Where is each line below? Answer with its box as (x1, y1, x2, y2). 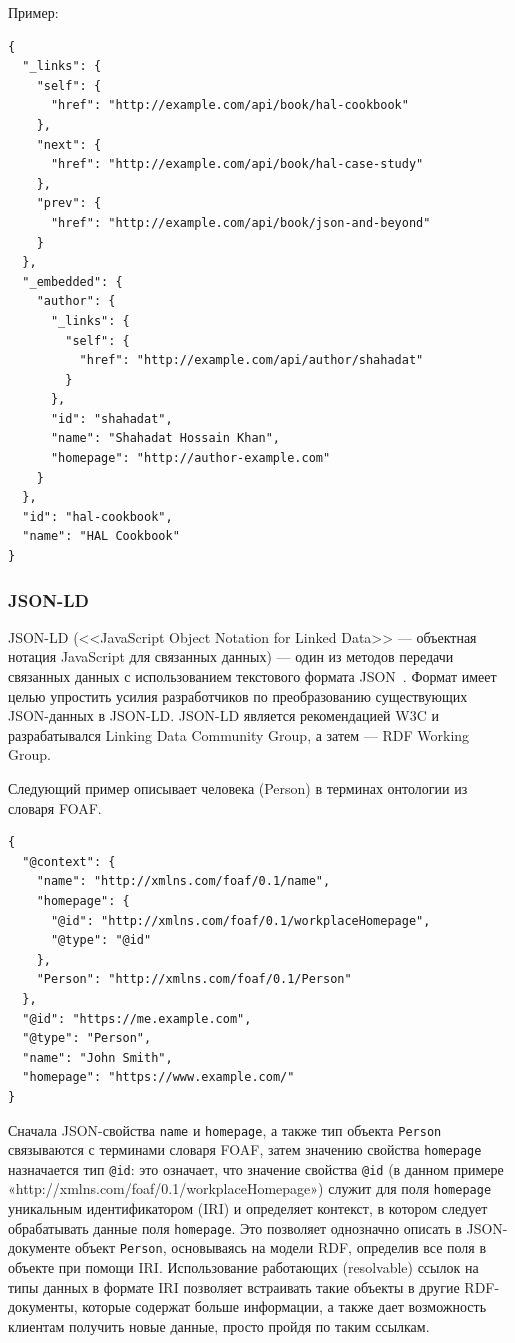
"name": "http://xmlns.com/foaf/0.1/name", (36, 874, 331, 889)
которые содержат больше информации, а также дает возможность (82, 1296, 487, 1317)
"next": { (36, 137, 102, 152)
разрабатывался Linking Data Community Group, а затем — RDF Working (8, 724, 470, 745)
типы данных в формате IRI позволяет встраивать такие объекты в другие (8, 1276, 460, 1297)
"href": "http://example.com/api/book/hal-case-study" (50, 157, 424, 172)
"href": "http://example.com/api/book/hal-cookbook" (50, 98, 409, 113)
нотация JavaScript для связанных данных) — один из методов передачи (8, 646, 454, 667)
